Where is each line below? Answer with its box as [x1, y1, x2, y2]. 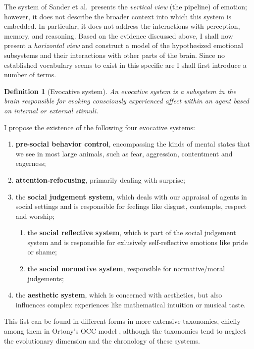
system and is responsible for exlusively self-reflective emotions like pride [27, 237, 248, 247]
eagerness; [15, 158, 46, 168]
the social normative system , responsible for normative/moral [27, 263, 225, 274]
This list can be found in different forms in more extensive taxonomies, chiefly [4, 316, 241, 326]
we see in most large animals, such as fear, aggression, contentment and [15, 148, 233, 158]
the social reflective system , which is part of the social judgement [27, 227, 236, 238]
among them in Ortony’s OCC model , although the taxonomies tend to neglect [4, 326, 246, 336]
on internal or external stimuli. [4, 105, 99, 115]
